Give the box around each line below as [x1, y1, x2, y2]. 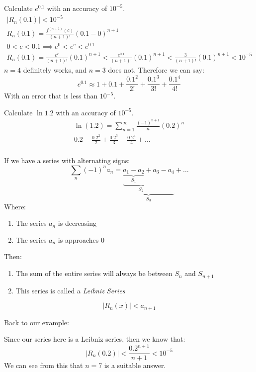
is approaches [58, 234, 99, 245]
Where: [4, 201, 26, 211]
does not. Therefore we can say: [108, 65, 204, 75]
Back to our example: [4, 317, 69, 327]
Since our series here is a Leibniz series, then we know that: [4, 334, 185, 344]
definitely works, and [23, 65, 87, 75]
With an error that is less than [4, 91, 98, 101]
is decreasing [58, 218, 96, 228]
